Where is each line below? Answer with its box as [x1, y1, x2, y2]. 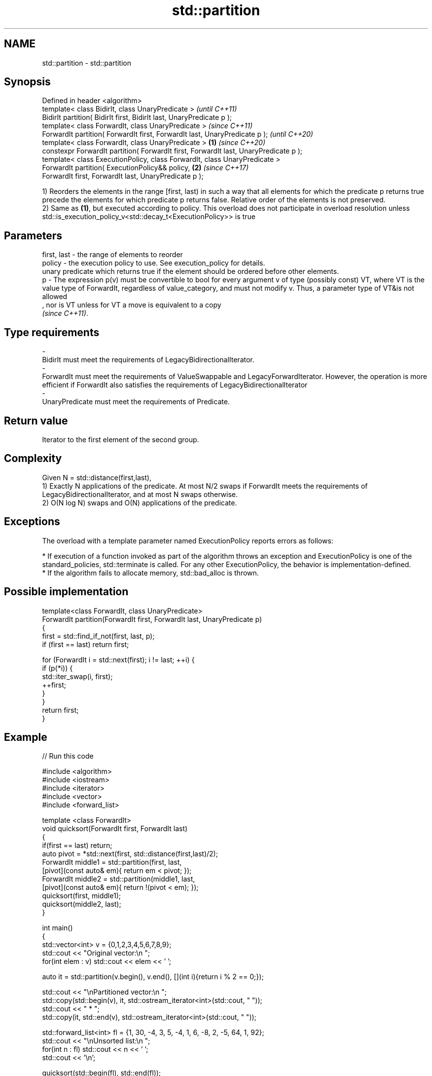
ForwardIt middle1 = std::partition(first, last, [42, 858, 182, 867]
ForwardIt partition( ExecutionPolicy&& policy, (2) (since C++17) [42, 163, 249, 172]
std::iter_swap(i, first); [42, 672, 113, 681]
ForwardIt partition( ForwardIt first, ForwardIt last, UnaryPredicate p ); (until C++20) [42, 130, 313, 139]
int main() [42, 923, 73, 932]
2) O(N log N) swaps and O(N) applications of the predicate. [42, 498, 237, 507]
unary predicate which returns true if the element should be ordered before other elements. [42, 267, 339, 276]
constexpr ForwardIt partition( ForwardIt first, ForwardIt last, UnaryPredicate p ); [42, 147, 303, 155]
